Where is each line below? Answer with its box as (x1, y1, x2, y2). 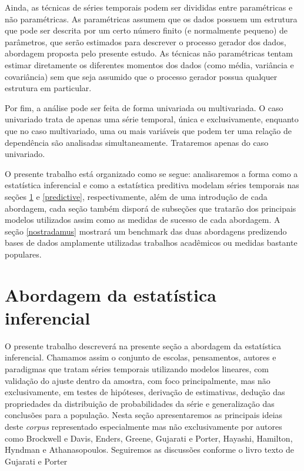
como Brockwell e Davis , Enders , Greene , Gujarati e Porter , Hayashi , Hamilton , (5, 432, 293, 444)
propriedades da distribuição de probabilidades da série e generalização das (5, 397, 275, 409)
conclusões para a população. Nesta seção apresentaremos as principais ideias (5, 409, 283, 421)
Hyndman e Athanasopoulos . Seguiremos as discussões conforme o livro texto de (5, 443, 294, 456)
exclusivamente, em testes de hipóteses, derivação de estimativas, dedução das (5, 386, 285, 398)
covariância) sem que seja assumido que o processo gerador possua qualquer (5, 70, 278, 82)
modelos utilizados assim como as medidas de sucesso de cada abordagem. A (5, 213, 280, 226)
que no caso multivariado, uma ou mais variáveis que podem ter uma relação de (5, 124, 292, 136)
